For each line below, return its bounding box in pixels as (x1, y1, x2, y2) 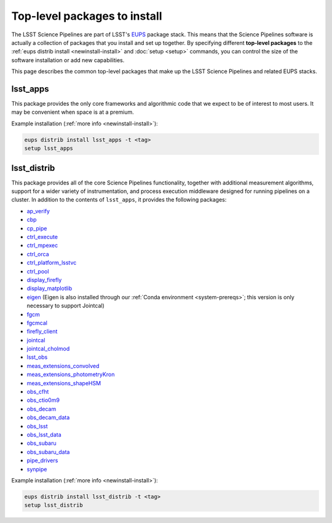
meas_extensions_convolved (26, 362, 100, 369)
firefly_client (26, 328, 58, 335)
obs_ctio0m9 (26, 396, 60, 404)
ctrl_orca (26, 250, 49, 258)
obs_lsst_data (26, 431, 61, 438)
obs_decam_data (26, 414, 70, 421)
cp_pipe (26, 224, 47, 232)
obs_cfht (26, 388, 49, 396)
